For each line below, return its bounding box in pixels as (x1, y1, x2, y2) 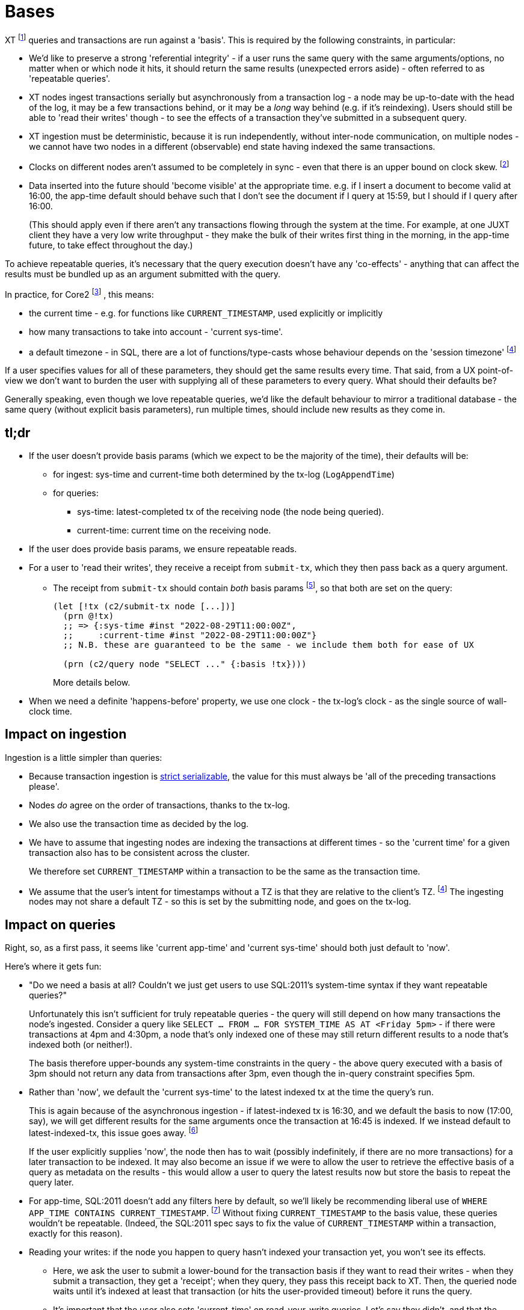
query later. (29, 1176, 74, 1187)
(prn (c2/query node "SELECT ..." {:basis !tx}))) (63, 659, 307, 669)
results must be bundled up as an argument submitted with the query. (5, 269, 281, 280)
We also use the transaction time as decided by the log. (29, 818, 249, 829)
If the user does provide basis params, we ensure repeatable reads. (29, 544, 297, 555)
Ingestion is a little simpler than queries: (5, 752, 162, 763)
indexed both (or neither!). (29, 1039, 132, 1050)
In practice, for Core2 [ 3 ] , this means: (5, 288, 154, 300)
